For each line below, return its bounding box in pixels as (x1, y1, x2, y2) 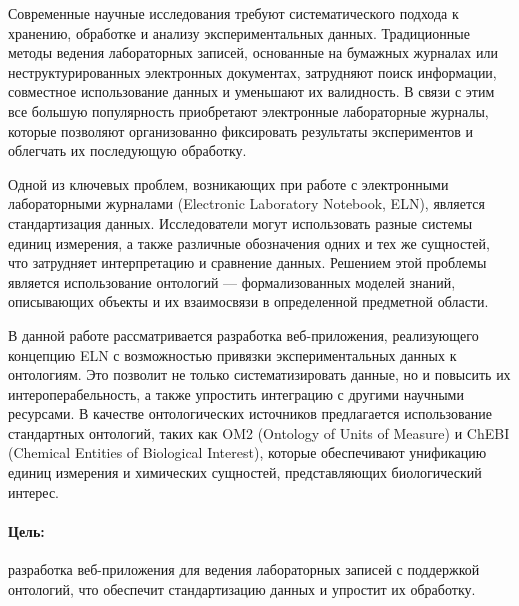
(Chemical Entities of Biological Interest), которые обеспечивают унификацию (8, 442, 487, 463)
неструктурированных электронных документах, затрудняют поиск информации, (8, 61, 497, 82)
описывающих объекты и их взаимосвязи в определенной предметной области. (8, 291, 489, 312)
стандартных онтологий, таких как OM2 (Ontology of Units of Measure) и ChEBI (8, 422, 510, 443)
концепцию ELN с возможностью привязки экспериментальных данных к (8, 344, 457, 365)
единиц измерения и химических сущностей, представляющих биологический (8, 462, 482, 483)
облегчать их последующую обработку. (8, 140, 247, 161)
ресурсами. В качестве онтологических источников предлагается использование (8, 403, 492, 424)
